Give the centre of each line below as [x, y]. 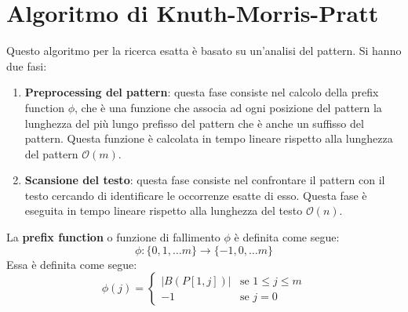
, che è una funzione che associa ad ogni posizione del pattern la [228, 107]
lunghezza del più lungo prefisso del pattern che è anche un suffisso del [194, 123]
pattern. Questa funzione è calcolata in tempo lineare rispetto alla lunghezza [209, 138]
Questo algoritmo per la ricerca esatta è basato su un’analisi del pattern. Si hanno [204, 51]
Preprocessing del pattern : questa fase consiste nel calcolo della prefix [202, 92]
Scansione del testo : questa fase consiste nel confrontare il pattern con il [205, 180]
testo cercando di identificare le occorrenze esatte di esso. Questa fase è [196, 195]
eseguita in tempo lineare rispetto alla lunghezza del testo [164, 210]
